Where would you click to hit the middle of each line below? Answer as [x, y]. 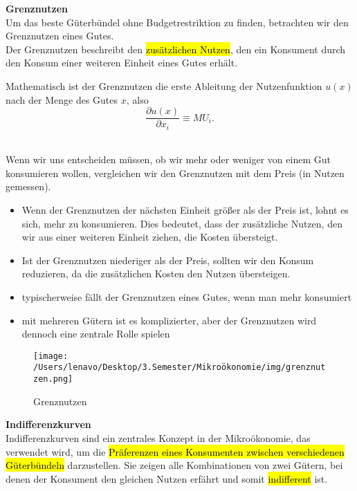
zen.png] [53, 379]
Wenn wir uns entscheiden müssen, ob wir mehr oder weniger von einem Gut [168, 159]
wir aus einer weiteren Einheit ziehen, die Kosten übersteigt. [150, 237]
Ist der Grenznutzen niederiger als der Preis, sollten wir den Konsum [168, 260]
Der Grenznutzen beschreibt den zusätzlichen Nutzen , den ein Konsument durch [176, 49]
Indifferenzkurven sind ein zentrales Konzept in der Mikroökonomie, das [158, 437]
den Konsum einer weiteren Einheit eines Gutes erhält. [122, 63]
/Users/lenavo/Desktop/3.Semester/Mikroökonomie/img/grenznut [180, 368]
